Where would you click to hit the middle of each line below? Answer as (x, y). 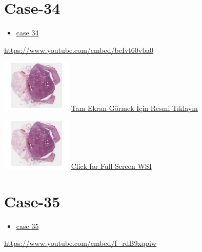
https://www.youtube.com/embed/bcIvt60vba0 (79, 50)
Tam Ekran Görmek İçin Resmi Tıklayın (134, 108)
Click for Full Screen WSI (111, 166)
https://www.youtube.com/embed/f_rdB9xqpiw (80, 243)
